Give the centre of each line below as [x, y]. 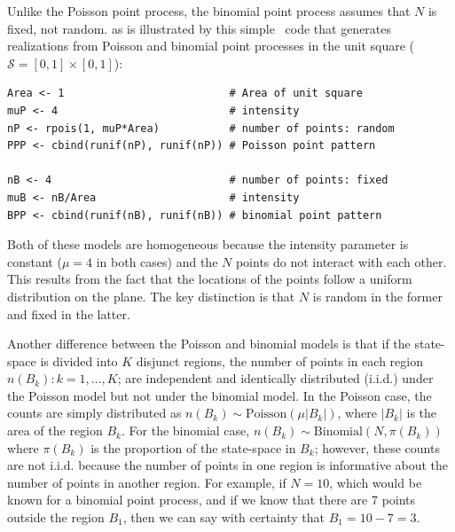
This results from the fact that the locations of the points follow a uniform [210, 279]
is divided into [79, 360]
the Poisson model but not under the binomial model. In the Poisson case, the [220, 395]
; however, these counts [377, 447]
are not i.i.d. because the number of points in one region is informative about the [228, 465]
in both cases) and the [157, 261]
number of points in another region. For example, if [147, 482]
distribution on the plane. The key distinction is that [151, 296]
